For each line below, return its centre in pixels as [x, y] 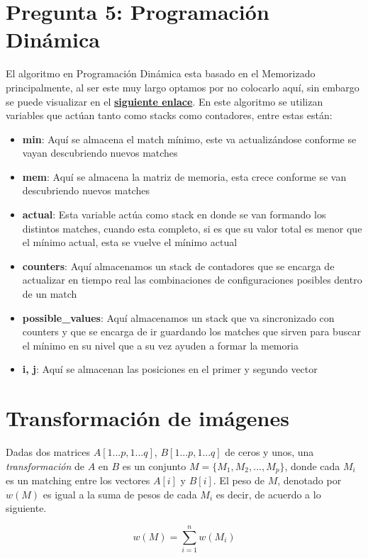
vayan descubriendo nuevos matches [100, 153]
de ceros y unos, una [269, 452]
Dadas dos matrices [48, 452]
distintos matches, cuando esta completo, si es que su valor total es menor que [192, 228]
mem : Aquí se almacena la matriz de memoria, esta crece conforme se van [184, 176]
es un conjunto [154, 465]
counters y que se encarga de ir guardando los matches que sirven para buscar [191, 331]
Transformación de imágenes [147, 418]
